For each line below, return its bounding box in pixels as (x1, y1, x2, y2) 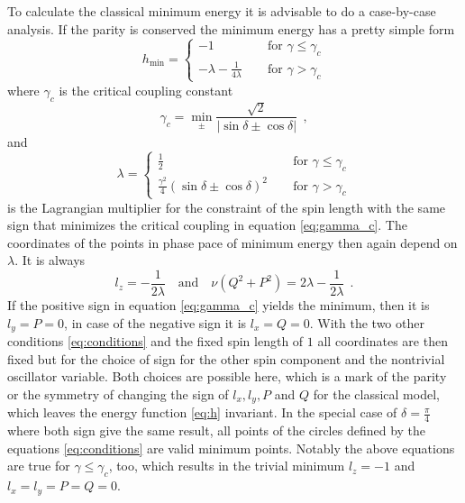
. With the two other (309, 313, 424, 332)
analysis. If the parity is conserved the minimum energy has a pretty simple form (7, 19, 455, 38)
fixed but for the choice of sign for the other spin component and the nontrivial (7, 349, 445, 368)
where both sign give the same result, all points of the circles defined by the (7, 421, 426, 440)
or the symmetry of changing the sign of (7, 384, 229, 403)
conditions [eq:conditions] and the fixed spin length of (7, 332, 304, 351)
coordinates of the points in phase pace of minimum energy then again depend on (7, 233, 458, 251)
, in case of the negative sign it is (64, 313, 247, 332)
